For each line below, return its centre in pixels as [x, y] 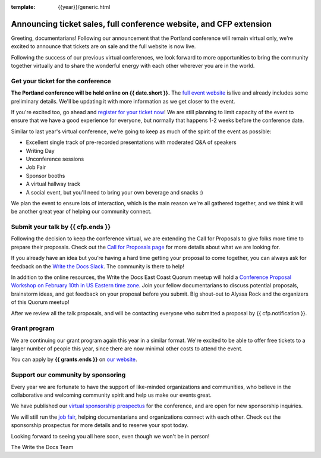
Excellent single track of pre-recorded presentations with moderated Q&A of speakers [131, 142]
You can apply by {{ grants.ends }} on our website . [74, 359]
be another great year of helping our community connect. [81, 212]
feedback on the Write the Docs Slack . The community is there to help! [97, 266]
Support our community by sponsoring [68, 375]
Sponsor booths [45, 175]
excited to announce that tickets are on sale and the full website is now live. [103, 46]
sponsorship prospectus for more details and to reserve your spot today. [100, 425]
